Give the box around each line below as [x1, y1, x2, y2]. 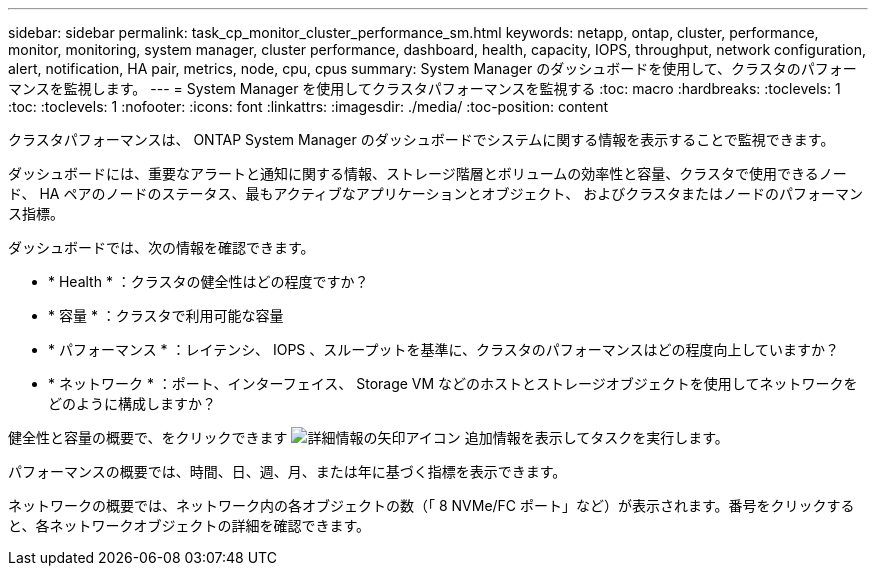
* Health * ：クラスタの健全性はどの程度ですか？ [48, 273, 369, 290]
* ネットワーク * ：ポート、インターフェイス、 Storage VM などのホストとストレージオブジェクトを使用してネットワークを [48, 375, 858, 392]
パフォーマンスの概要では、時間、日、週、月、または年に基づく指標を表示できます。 [8, 463, 567, 480]
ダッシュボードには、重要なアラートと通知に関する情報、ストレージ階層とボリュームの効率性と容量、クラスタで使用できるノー [8, 165, 847, 182]
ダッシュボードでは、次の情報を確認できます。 [8, 239, 315, 256]
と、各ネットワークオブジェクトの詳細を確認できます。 [8, 517, 371, 534]
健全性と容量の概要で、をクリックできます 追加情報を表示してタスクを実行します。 [8, 429, 729, 446]
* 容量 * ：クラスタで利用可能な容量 [48, 307, 284, 324]
